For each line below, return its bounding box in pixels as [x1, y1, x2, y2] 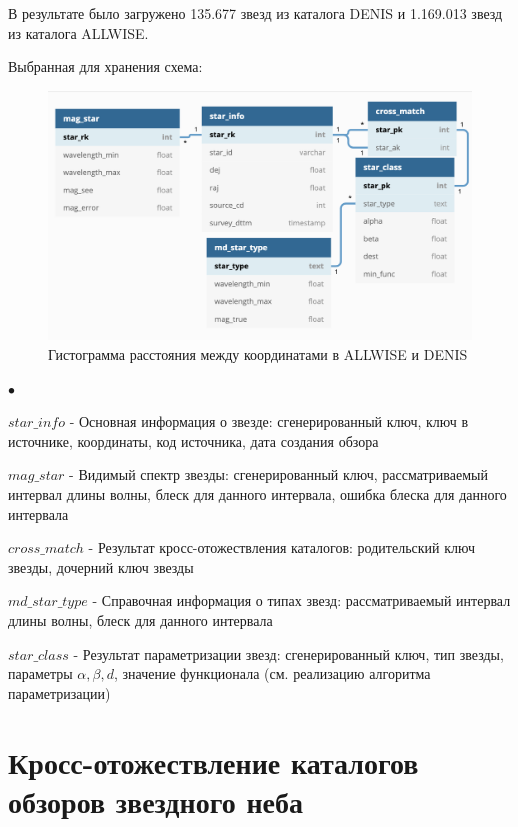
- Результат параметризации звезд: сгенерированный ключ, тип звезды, [73, 643, 504, 664]
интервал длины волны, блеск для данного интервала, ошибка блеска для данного [8, 484, 507, 505]
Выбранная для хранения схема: [8, 56, 203, 77]
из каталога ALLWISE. [8, 22, 149, 43]
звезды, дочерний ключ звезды [8, 556, 194, 577]
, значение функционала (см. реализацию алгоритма [114, 663, 431, 684]
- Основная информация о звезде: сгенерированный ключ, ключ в [69, 411, 469, 432]
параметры [8, 663, 73, 684]
